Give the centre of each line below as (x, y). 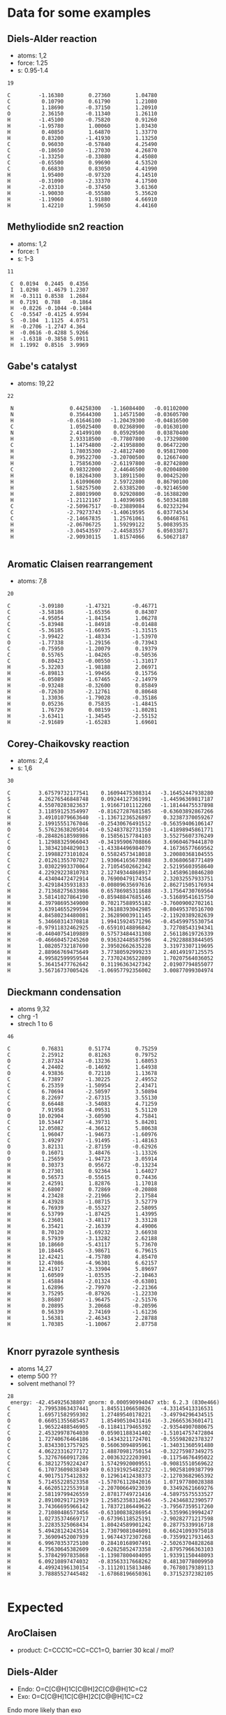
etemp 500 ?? (37, 1376)
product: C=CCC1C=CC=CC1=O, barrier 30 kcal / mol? (96, 1650)
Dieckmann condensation (64, 992)
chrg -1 (28, 1016)
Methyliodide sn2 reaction (66, 227)
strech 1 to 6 (35, 1024)
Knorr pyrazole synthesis (63, 1352)
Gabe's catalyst (42, 366)
